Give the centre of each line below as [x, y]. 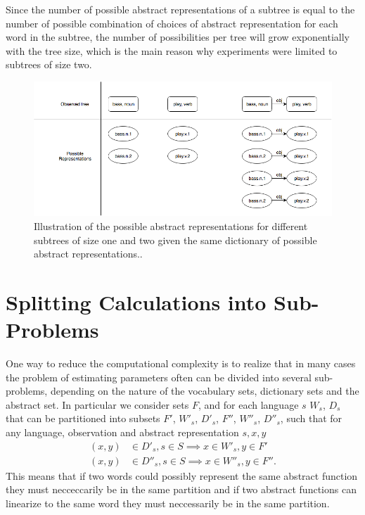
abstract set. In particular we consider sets [97, 404]
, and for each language [248, 404]
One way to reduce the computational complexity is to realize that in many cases [181, 363]
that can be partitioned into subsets [83, 418]
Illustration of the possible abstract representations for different [171, 225]
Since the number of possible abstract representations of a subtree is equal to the [180, 9]
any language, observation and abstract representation [122, 432]
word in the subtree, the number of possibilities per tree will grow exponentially [178, 37]
